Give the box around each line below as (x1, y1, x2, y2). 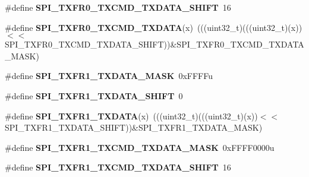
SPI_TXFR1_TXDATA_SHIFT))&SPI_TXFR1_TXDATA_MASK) (5, 121, 263, 134)
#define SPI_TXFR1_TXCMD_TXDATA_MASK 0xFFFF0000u (5, 141, 275, 153)
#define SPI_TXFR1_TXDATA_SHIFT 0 (5, 89, 183, 102)
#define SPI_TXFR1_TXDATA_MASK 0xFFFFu (5, 69, 213, 82)
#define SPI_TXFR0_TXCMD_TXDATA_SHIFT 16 (5, 1, 231, 13)
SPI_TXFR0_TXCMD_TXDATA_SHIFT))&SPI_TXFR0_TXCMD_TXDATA (5, 38, 304, 50)
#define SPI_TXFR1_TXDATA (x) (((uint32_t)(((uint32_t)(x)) (5, 109, 258, 122)
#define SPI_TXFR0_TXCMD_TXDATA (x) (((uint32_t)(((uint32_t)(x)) (5, 21, 302, 33)
